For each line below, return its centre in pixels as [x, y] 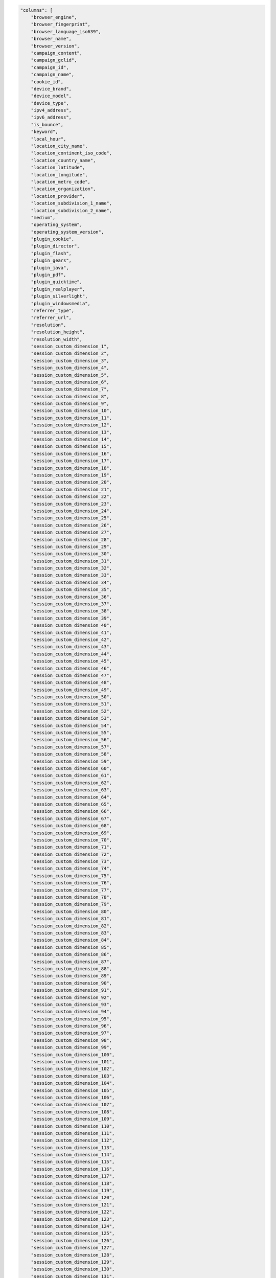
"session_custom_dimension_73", [72, 862]
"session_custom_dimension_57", [72, 747]
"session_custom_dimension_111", [73, 1133]
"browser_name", [51, 39]
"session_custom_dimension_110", [73, 1126]
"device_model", [51, 96]
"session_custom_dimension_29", [72, 546]
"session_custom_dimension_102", [73, 1069]
